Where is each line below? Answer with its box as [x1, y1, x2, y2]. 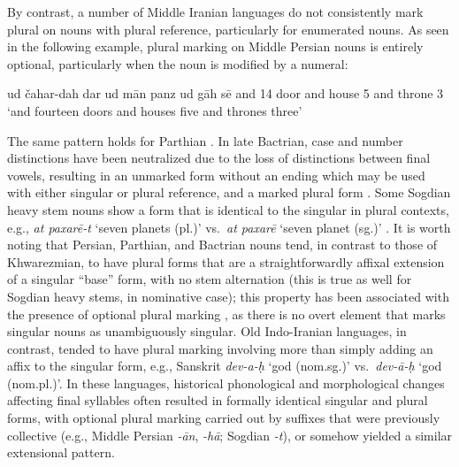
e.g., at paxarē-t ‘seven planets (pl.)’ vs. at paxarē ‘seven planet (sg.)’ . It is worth [7, 218, 451, 236]
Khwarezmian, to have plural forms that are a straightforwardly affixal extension [7, 252, 445, 271]
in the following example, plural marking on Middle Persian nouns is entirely [7, 37, 424, 56]
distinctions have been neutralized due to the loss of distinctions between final [7, 149, 431, 167]
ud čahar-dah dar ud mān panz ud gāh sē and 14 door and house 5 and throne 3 [7, 84, 444, 103]
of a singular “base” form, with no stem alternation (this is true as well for [7, 270, 412, 288]
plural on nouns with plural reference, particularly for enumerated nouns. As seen [7, 19, 449, 38]
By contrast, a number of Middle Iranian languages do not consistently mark [7, 3, 424, 20]
